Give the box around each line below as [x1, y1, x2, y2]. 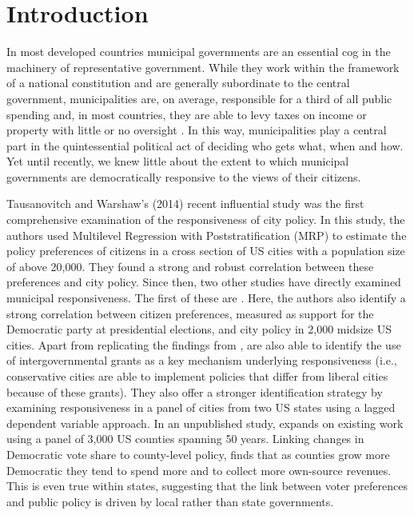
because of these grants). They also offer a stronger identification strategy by [6, 383, 383, 400]
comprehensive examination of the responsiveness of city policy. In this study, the [6, 211, 405, 228]
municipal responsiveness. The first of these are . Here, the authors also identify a [6, 289, 406, 306]
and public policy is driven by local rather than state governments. [6, 493, 334, 509]
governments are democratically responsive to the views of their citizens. [6, 168, 361, 185]
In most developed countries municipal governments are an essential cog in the [6, 43, 391, 60]
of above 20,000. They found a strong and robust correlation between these [6, 257, 374, 274]
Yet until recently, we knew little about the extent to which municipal [6, 153, 349, 170]
